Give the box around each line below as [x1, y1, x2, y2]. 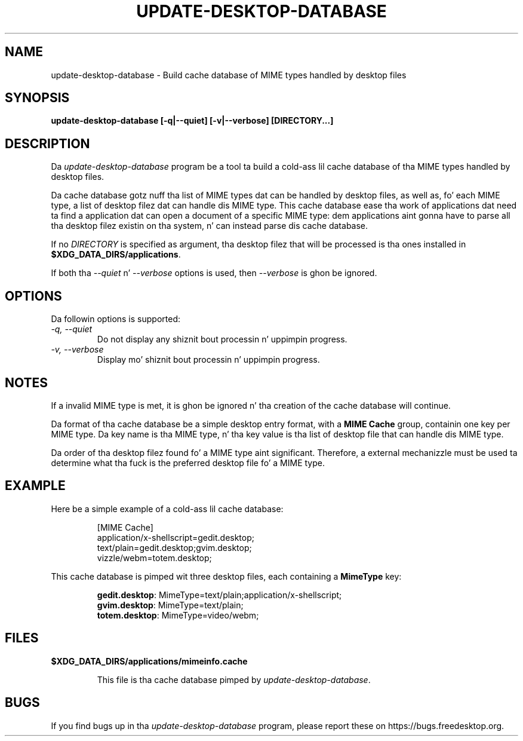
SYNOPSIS [5, 90, 70, 106]
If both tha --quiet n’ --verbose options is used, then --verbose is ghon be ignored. [51, 268, 377, 278]
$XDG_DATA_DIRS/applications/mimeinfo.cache [51, 656, 248, 666]
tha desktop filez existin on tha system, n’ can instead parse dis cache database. [51, 221, 368, 231]
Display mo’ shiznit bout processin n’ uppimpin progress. [97, 354, 320, 365]
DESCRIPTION [5, 136, 90, 151]
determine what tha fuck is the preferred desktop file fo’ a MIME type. [51, 457, 325, 468]
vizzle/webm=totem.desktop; [97, 552, 212, 563]
